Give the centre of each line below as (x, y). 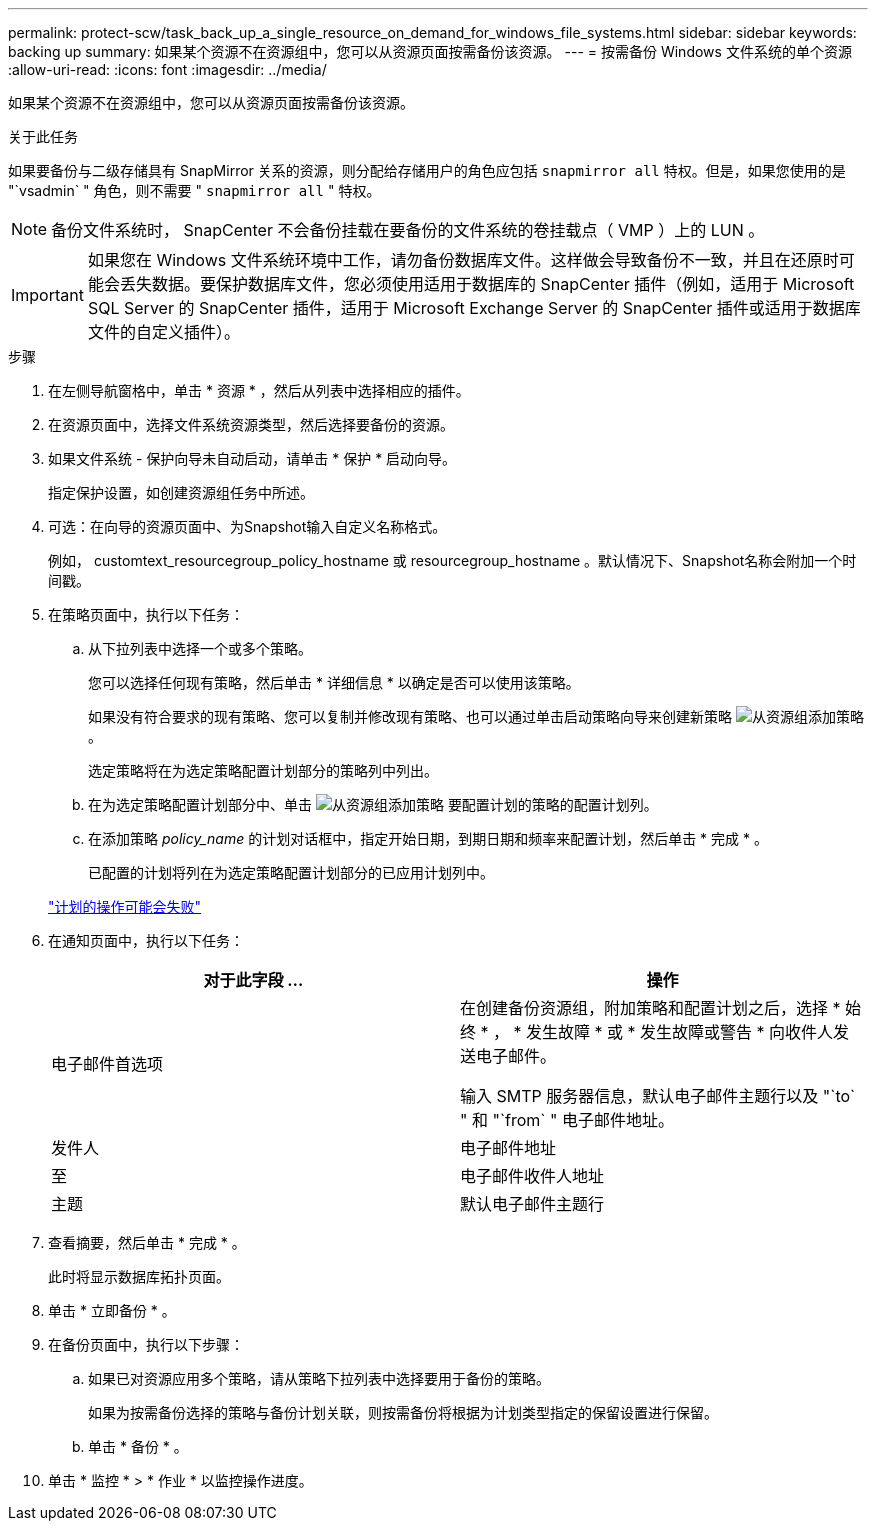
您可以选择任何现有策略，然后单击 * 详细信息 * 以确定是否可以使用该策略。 (334, 682)
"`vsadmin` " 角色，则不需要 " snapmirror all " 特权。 (194, 190)
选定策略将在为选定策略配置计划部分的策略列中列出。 (263, 770)
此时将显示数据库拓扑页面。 (139, 1276)
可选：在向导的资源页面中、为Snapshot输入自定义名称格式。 (247, 526)
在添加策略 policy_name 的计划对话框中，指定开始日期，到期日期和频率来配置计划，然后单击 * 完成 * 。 (428, 838)
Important (47, 295)
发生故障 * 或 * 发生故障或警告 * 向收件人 (680, 1032)
